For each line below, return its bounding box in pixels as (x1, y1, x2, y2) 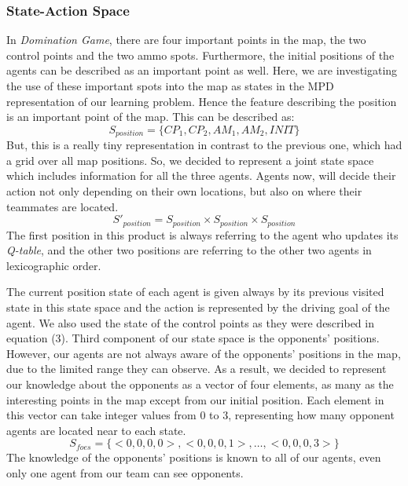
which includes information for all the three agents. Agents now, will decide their (6, 167, 396, 184)
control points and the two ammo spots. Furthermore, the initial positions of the (6, 46, 395, 63)
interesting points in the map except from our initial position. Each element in (6, 391, 384, 407)
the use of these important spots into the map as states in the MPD (6, 78, 334, 93)
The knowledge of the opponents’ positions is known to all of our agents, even (6, 449, 381, 466)
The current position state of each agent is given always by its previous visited (6, 283, 384, 300)
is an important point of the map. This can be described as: (6, 108, 295, 125)
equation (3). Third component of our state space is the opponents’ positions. (6, 330, 380, 346)
